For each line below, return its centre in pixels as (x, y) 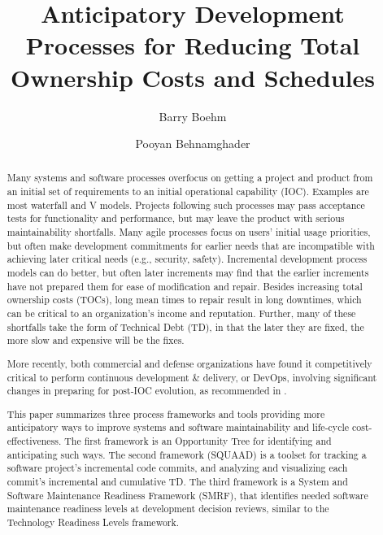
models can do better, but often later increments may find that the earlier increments (188, 273)
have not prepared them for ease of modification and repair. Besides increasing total (185, 286)
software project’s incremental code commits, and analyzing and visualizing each (177, 468)
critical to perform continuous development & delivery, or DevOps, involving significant (192, 377)
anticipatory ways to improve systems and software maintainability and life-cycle (178, 427)
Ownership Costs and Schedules (193, 77)
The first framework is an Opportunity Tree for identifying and (198, 441)
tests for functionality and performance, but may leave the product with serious (176, 218)
